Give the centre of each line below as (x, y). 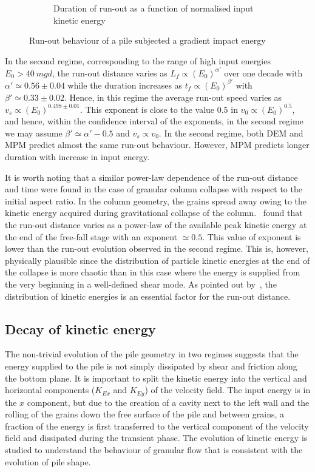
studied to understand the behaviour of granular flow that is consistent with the (154, 449)
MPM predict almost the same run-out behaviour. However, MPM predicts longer (157, 145)
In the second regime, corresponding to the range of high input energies (138, 60)
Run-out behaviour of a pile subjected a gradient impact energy (147, 40)
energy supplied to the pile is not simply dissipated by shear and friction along (151, 366)
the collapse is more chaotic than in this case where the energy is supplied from (153, 272)
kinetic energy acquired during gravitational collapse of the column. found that (154, 213)
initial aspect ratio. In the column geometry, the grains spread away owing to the (156, 201)
